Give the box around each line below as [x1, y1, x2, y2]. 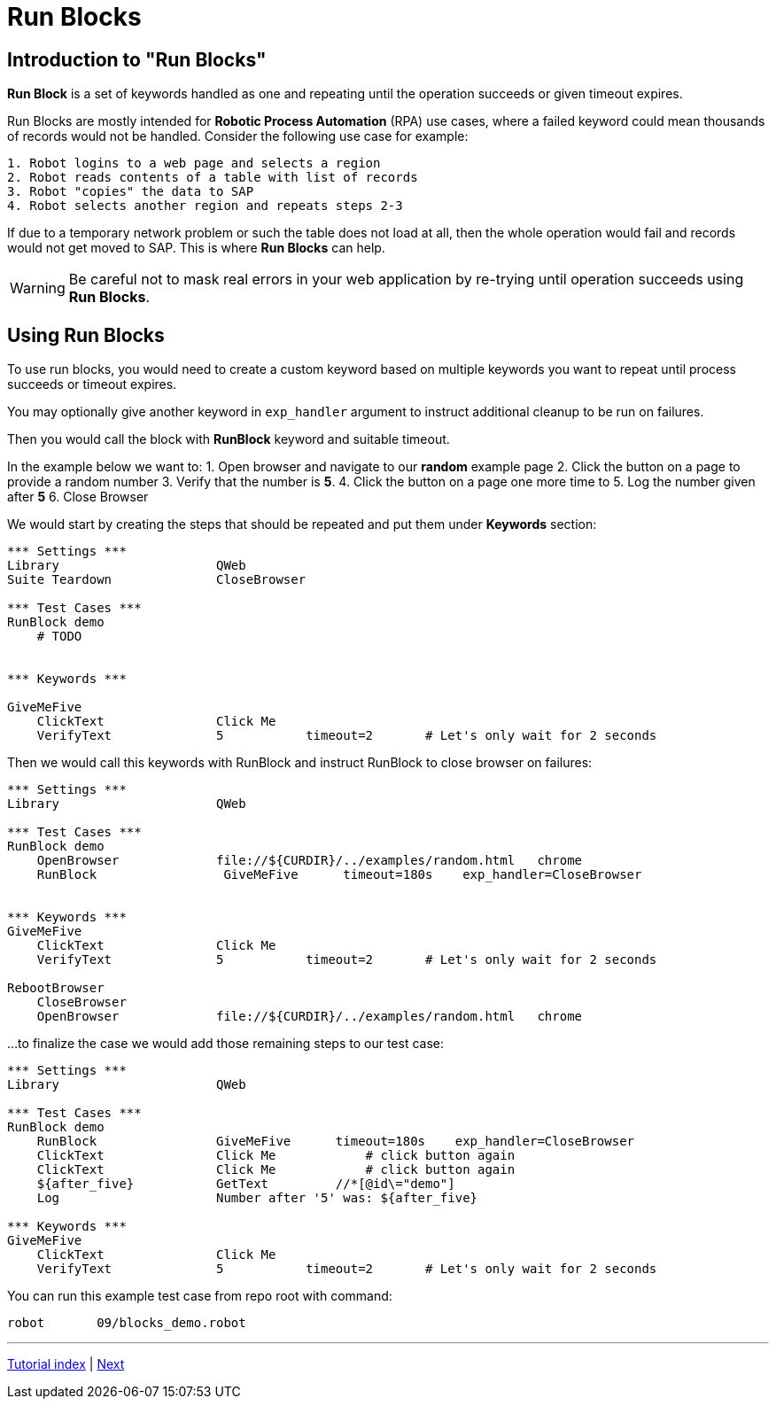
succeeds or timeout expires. [7, 377, 177, 392]
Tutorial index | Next [7, 1356, 125, 1372]
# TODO [36, 629, 82, 644]
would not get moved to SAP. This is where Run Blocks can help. [7, 240, 385, 256]
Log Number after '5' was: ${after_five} [36, 1191, 478, 1206]
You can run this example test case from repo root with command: [7, 1288, 392, 1304]
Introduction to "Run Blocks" [7, 48, 267, 71]
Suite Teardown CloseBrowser [7, 572, 307, 587]
